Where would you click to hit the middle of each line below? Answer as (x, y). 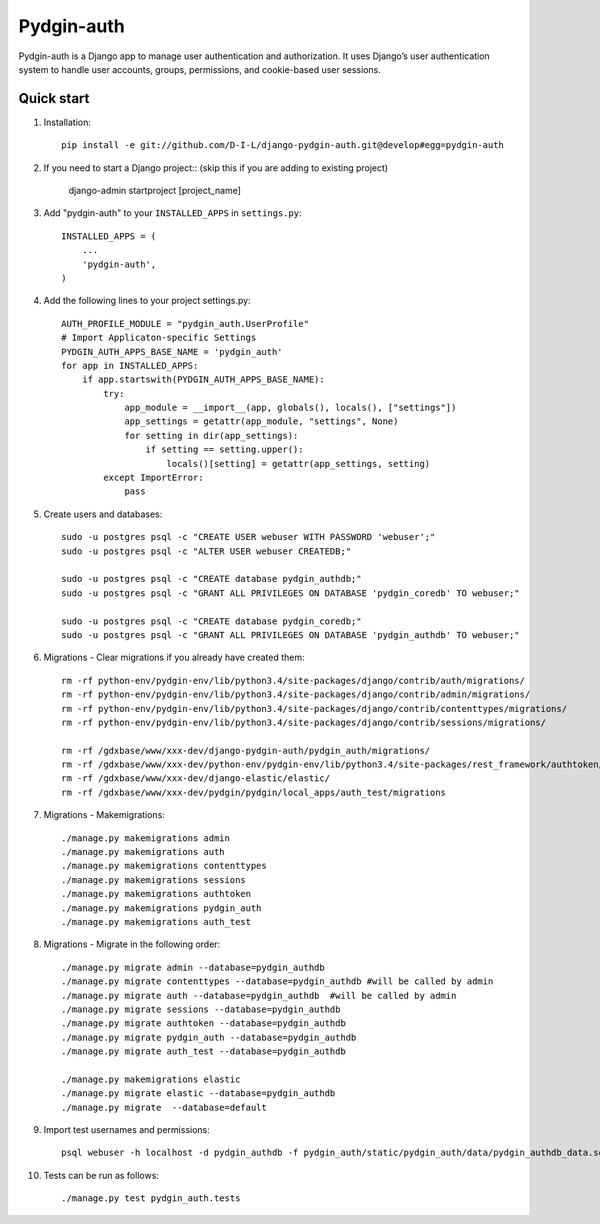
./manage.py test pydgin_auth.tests (151, 1198)
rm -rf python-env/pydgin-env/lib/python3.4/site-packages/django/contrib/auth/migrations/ (293, 680)
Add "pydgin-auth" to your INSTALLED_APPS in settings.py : (172, 213)
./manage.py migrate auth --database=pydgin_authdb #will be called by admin (259, 995)
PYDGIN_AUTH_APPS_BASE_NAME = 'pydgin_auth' (172, 351)
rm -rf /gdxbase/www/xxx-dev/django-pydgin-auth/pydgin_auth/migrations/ (246, 750)
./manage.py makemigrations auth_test (156, 921)
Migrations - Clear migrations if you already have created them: (174, 657)
